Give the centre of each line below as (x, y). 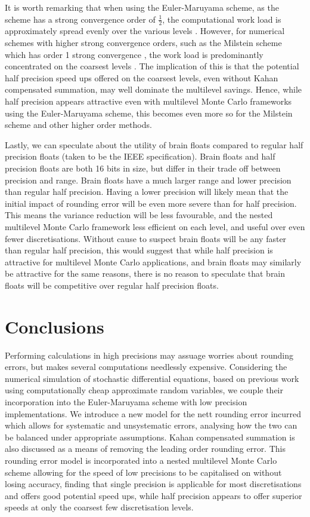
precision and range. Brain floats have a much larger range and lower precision (148, 180)
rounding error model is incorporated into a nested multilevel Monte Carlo (141, 460)
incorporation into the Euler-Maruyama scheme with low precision (126, 401)
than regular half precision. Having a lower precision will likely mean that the (147, 192)
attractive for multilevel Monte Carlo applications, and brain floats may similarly (153, 261)
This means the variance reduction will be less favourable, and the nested (139, 215)
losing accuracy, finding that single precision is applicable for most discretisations (153, 484)
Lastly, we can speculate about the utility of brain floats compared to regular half (154, 144)
